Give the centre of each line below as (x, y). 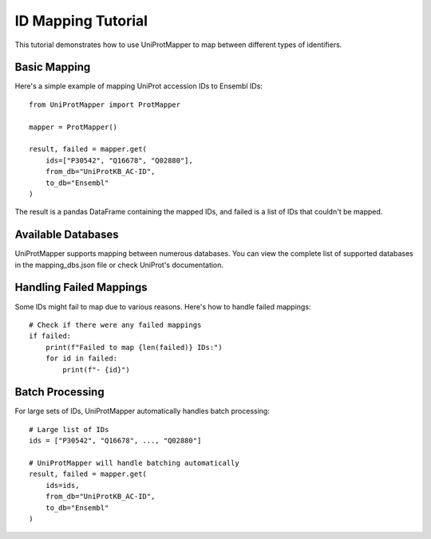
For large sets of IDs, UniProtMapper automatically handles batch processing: (142, 411)
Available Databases (67, 235)
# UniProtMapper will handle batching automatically (134, 463)
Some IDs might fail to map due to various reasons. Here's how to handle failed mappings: (163, 306)
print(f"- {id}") (97, 370)
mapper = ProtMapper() (73, 127)
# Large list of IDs (69, 429)
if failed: (50, 336)
